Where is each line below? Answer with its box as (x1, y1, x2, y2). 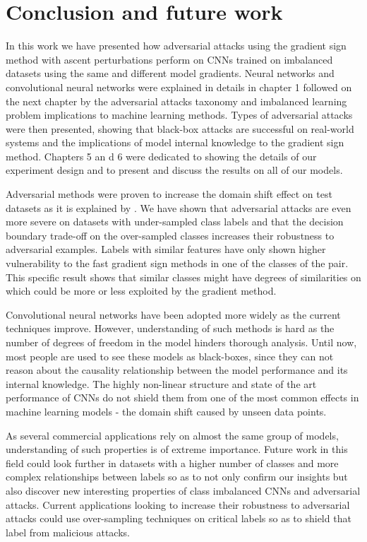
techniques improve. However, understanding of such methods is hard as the (6, 321, 335, 336)
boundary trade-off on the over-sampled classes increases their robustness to (6, 228, 335, 242)
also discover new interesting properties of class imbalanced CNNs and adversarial (6, 483, 361, 497)
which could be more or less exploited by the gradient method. (6, 283, 277, 298)
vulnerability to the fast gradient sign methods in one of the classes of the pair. (6, 256, 349, 271)
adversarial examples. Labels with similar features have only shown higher (6, 242, 326, 257)
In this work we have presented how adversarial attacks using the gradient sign (6, 38, 347, 53)
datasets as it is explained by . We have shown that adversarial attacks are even (6, 200, 351, 215)
